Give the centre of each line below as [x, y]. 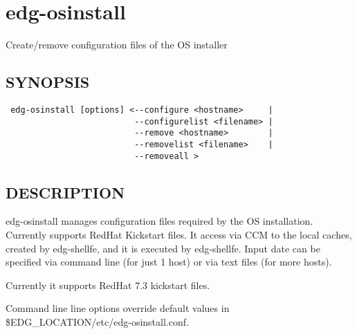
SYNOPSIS [48, 82]
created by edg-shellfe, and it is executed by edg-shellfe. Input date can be [163, 248]
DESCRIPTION [65, 192]
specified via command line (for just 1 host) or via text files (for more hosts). [169, 262]
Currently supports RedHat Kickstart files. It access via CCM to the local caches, [179, 234]
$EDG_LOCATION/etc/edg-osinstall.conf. [97, 321]
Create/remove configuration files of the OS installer [117, 45]
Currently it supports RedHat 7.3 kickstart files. [108, 285]
